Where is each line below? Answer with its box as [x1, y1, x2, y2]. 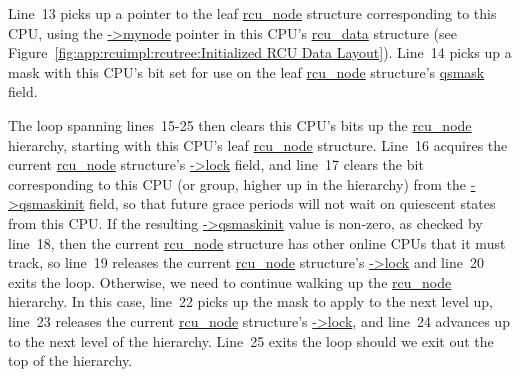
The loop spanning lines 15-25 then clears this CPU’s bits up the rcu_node [8, 114, 472, 135]
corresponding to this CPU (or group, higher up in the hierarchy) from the [8, 173, 467, 194]
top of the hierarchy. [8, 350, 133, 371]
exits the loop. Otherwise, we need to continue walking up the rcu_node [8, 271, 452, 292]
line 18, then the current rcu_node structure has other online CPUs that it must [8, 232, 506, 253]
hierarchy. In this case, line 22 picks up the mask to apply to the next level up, [8, 291, 493, 312]
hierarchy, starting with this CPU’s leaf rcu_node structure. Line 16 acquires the [8, 134, 508, 155]
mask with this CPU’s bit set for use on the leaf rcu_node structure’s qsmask [8, 61, 485, 82]
